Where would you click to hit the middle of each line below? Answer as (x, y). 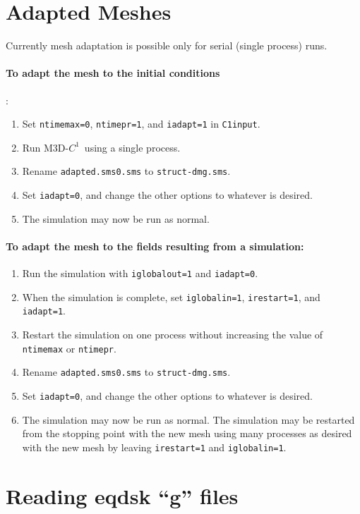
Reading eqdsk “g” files (122, 495)
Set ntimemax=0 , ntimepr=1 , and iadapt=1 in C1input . (141, 124)
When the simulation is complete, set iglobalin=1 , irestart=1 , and (171, 296)
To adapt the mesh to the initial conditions (113, 73)
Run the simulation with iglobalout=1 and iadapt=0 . (140, 273)
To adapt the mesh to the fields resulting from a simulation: (155, 246)
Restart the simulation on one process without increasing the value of (173, 335)
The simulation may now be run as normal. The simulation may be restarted (188, 419)
